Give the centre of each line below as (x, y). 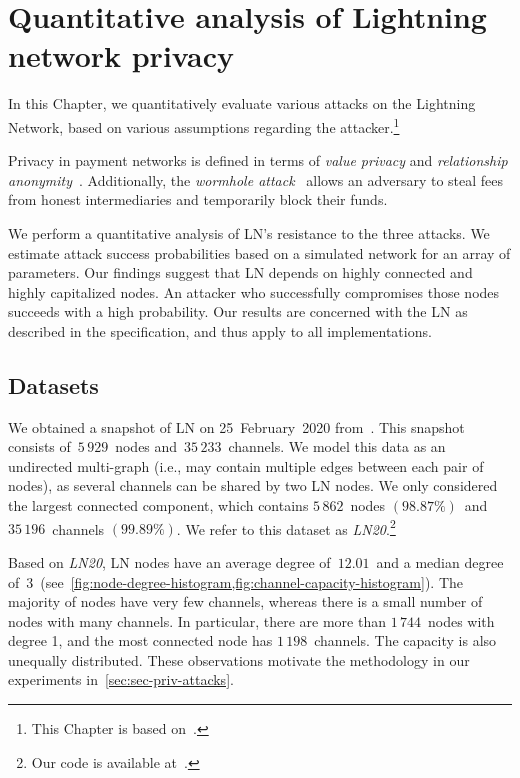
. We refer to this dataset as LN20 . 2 (286, 527)
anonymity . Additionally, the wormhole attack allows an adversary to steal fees (256, 179)
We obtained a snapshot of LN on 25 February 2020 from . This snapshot (236, 426)
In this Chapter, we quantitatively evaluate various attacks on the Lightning (242, 103)
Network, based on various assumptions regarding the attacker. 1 (204, 125)
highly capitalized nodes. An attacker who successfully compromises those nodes (254, 291)
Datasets (53, 384)
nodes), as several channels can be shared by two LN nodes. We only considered (253, 485)
